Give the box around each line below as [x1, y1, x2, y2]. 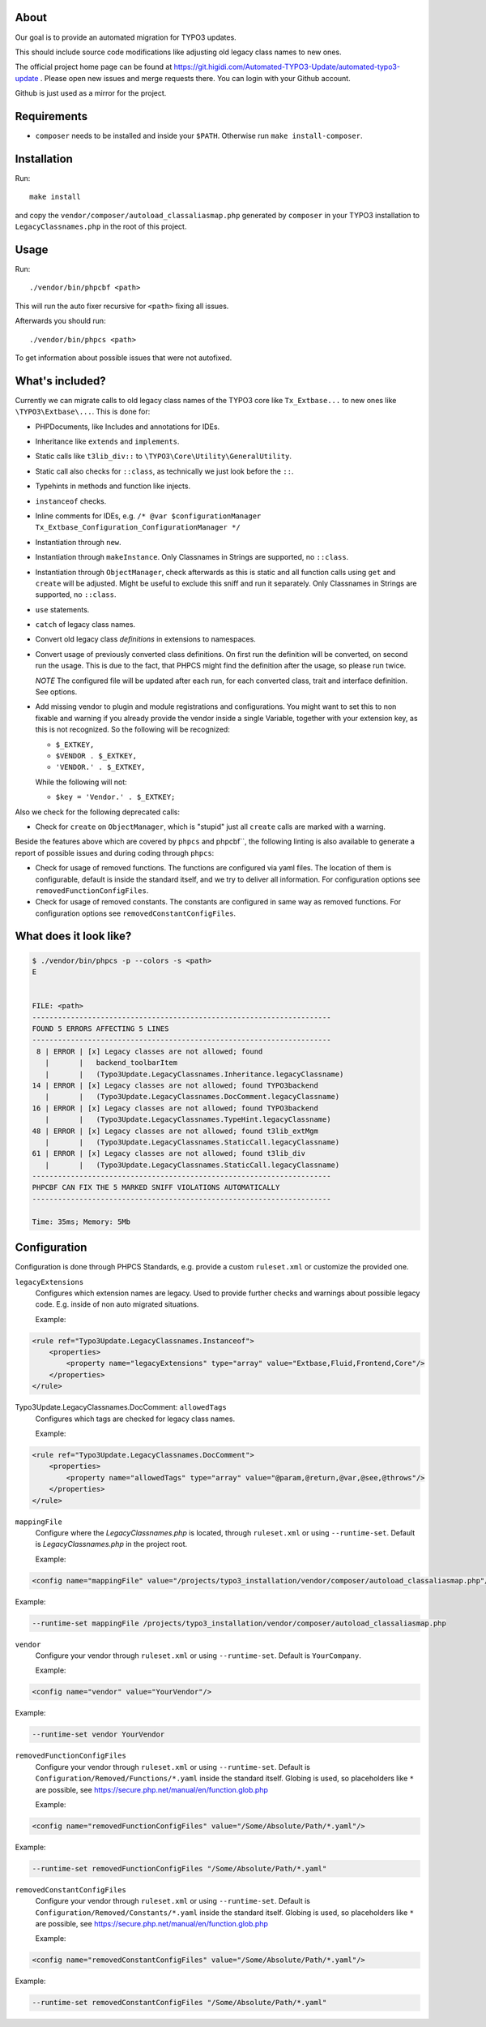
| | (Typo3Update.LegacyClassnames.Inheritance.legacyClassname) [45, 1069, 344, 1079]
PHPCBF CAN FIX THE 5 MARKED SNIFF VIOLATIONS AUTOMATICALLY [32, 1183, 280, 1192]
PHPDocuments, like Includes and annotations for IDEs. [35, 422, 220, 432]
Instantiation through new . [35, 537, 122, 547]
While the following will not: [35, 777, 127, 787]
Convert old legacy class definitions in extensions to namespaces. [35, 634, 257, 644]
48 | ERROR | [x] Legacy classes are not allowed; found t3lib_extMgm [32, 1126, 319, 1136]
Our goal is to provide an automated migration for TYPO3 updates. [15, 32, 237, 42]
